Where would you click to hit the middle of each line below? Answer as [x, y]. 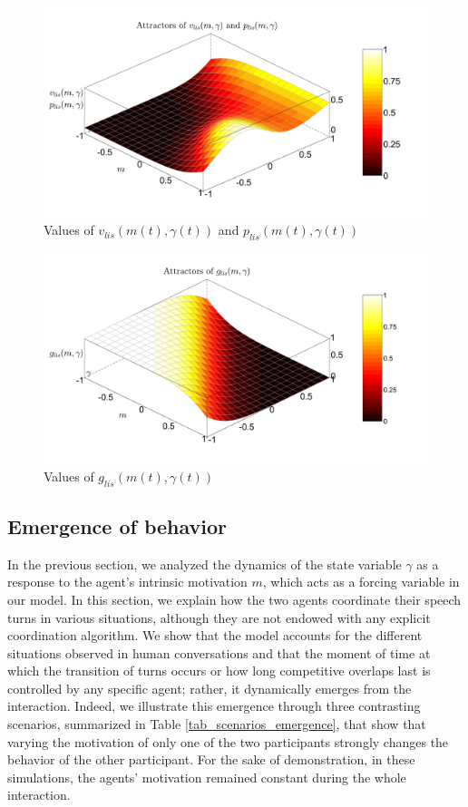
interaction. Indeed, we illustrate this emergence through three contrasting [214, 706]
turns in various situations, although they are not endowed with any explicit [219, 617]
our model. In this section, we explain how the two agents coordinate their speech [234, 599]
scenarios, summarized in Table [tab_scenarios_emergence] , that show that [217, 724]
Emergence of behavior [117, 525]
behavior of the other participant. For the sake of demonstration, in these [211, 759]
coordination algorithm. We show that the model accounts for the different [215, 635]
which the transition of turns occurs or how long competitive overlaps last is [219, 671]
